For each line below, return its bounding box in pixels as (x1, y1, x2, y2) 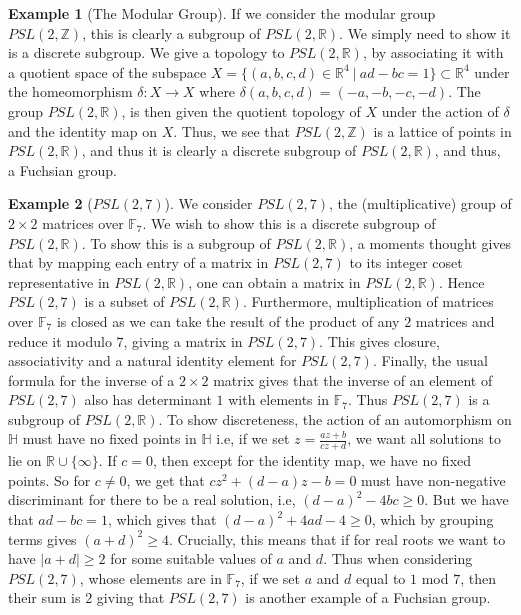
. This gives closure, (319, 330, 440, 351)
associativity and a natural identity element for (8, 350, 297, 371)
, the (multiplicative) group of (329, 193, 512, 214)
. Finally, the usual (372, 350, 488, 371)
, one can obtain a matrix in (188, 271, 361, 292)
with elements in (228, 389, 329, 410)
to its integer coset (349, 252, 463, 273)
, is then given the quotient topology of (121, 100, 361, 121)
